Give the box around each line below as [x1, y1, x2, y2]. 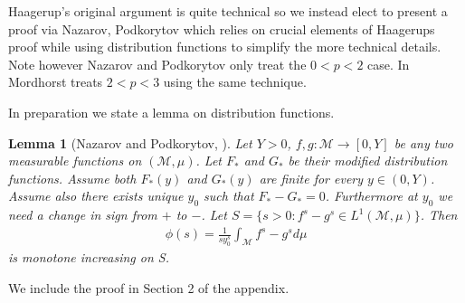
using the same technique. [163, 72, 307, 91]
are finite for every [259, 168, 364, 187]
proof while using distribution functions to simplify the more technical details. [8, 37, 441, 56]
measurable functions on [8, 151, 142, 170]
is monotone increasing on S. [8, 248, 170, 267]
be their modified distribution [288, 151, 448, 170]
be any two [394, 133, 453, 152]
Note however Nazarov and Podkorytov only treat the [8, 54, 307, 73]
